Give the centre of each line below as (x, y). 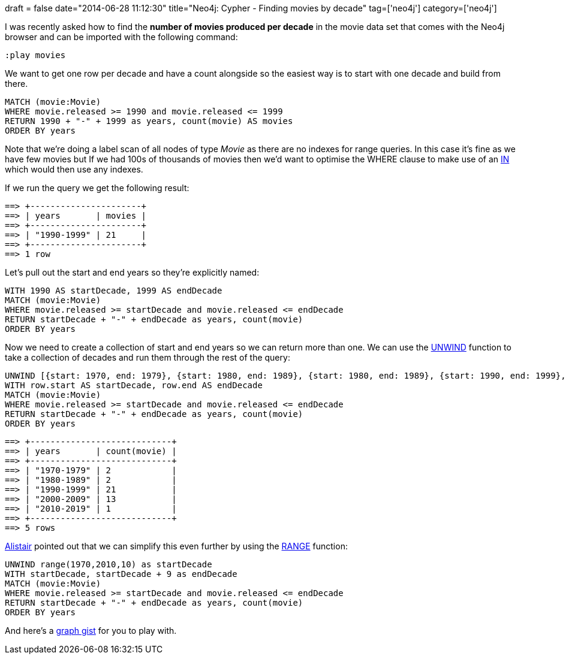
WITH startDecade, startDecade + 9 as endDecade (121, 574)
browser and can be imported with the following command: (121, 37)
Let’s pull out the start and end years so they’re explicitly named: (132, 272)
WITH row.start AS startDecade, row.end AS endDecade (134, 385)
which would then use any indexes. (74, 169)
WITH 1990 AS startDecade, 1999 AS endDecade (114, 291)
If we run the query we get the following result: (97, 188)
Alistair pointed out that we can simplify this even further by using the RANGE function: (176, 546)
